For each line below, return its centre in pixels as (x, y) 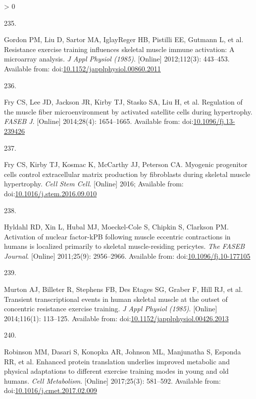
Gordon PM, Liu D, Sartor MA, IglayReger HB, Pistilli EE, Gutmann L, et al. (124, 39)
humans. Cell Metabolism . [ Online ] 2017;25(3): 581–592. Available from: (112, 380)
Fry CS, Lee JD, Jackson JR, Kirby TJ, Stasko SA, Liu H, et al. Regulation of (123, 102)
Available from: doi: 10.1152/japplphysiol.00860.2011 (82, 68)
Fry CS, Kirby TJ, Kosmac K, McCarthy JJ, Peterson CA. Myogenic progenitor (126, 164)
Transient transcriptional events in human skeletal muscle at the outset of (116, 299)
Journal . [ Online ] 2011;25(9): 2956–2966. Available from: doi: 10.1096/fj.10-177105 (127, 256)
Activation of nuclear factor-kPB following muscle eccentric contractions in (117, 236)
